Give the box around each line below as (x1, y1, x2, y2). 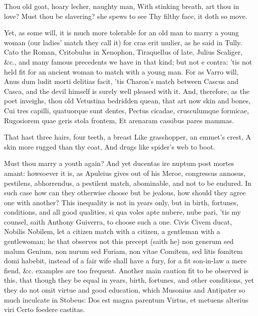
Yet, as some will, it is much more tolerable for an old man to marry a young (4, 27, 239, 38)
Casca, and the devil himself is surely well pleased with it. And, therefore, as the (4, 85, 250, 96)
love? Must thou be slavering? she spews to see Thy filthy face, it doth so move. (4, 10, 248, 21)
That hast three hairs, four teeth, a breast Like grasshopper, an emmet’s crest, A (4, 132, 251, 142)
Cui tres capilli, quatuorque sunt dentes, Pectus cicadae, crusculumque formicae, (4, 105, 249, 115)
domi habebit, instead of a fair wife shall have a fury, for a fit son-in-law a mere (4, 255, 247, 266)
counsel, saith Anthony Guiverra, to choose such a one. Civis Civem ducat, (4, 216, 232, 227)
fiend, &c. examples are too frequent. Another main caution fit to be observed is (4, 265, 249, 275)
